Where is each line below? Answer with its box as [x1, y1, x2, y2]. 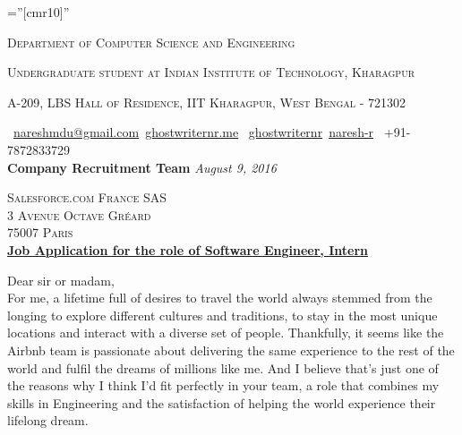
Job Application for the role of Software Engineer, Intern [7, 240, 368, 259]
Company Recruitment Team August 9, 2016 [7, 158, 277, 176]
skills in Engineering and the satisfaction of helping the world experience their [7, 393, 436, 412]
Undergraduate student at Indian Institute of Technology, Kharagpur [7, 63, 415, 81]
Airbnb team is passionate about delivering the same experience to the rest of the [7, 340, 455, 359]
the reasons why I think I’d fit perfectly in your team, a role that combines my [7, 376, 440, 395]
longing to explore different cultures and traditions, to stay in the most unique [7, 305, 438, 324]
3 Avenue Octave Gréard [7, 205, 151, 224]
